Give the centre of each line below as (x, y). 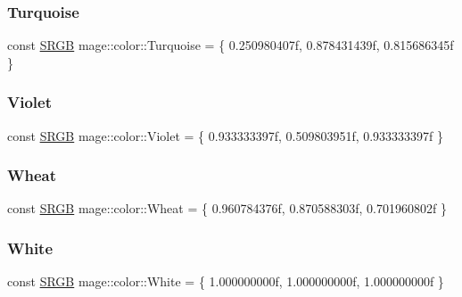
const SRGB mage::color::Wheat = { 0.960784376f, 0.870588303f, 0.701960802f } (227, 208)
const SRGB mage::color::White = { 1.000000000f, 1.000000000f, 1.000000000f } (226, 281)
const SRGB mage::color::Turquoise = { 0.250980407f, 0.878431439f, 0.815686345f (231, 45)
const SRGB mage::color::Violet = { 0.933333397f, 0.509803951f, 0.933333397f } (226, 135)
